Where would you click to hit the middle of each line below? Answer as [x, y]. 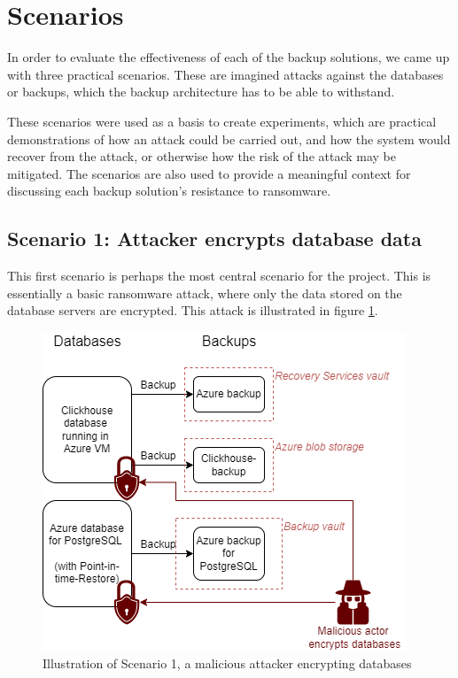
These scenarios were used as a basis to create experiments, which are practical [222, 121]
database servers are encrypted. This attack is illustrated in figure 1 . [193, 310]
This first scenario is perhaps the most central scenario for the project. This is [219, 276]
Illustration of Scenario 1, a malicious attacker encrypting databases [227, 663]
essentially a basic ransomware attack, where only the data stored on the [205, 293]
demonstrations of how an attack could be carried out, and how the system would [229, 139]
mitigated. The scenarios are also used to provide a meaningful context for [209, 173]
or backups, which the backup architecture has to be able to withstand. [201, 92]
